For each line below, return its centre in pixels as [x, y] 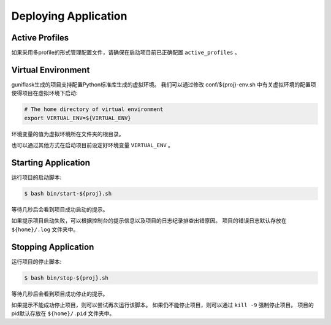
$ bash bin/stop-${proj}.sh [66, 278]
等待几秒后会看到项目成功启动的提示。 [60, 209]
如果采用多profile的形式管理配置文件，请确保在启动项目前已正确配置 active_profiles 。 [126, 53]
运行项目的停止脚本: [36, 261]
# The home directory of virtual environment [94, 109]
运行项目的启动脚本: [36, 177]
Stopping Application [53, 247]
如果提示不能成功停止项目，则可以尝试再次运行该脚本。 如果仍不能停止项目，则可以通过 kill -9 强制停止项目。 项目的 [162, 305]
